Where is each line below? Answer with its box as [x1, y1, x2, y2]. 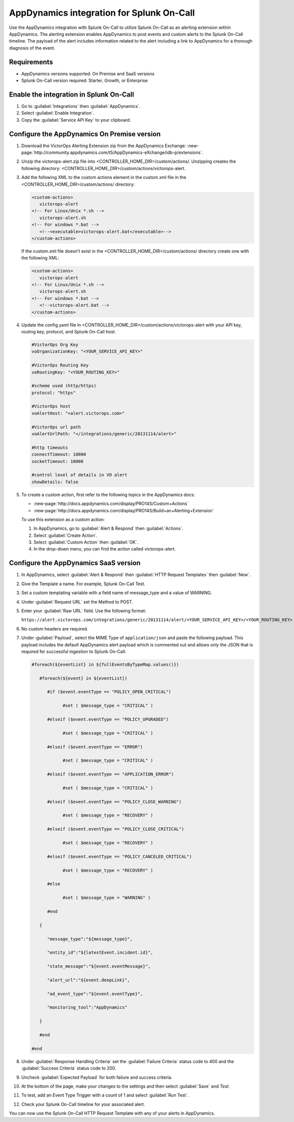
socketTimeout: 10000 [31, 458, 84, 464]
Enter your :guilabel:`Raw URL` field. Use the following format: [21, 608, 147, 614]
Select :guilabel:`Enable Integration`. [21, 110, 95, 116]
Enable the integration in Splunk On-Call [9, 90, 134, 99]
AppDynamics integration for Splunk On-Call [9, 7, 195, 18]
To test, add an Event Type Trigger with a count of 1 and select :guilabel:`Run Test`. [21, 1092, 189, 1098]
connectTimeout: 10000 [31, 451, 86, 457]
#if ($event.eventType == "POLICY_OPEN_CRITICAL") [47, 689, 171, 695]
